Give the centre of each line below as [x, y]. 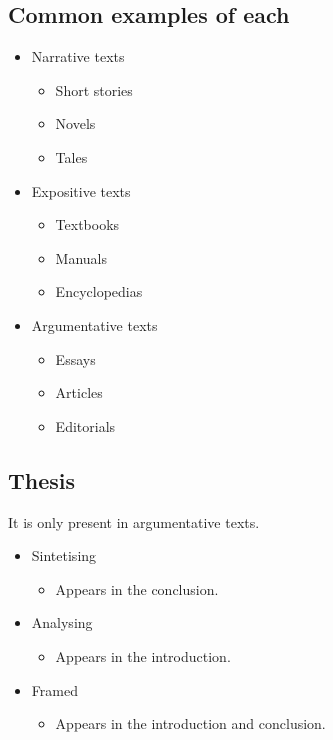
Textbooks [87, 224]
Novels [75, 123]
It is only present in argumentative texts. [134, 521]
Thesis [42, 479]
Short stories [94, 89]
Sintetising [64, 555]
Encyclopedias [99, 291]
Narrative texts [78, 56]
